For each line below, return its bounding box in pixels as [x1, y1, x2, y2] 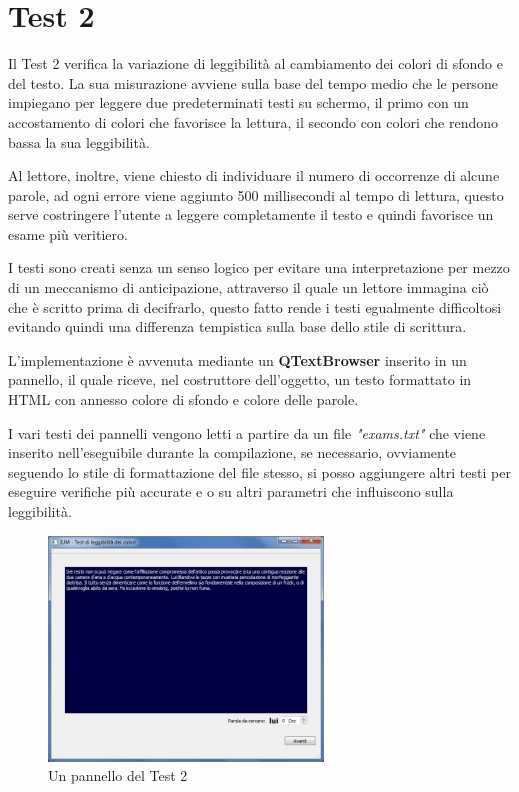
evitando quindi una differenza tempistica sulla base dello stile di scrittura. [8, 316, 467, 337]
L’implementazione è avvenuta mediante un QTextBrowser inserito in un [8, 349, 467, 370]
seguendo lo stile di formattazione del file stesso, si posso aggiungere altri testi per [8, 461, 511, 482]
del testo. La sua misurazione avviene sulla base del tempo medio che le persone [8, 72, 498, 93]
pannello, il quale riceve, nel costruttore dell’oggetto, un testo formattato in [8, 369, 472, 390]
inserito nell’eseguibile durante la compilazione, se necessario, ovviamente [8, 442, 457, 463]
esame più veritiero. [8, 223, 128, 244]
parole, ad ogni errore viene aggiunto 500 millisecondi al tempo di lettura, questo [8, 184, 504, 205]
